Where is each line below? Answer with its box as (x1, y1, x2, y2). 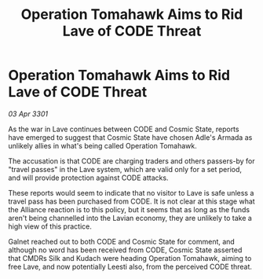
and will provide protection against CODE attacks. (8, 173, 169, 182)
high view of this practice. (8, 222, 92, 231)
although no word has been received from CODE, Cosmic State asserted (8, 245, 243, 255)
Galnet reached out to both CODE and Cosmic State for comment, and (8, 237, 236, 246)
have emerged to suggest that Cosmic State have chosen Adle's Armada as (8, 132, 253, 142)
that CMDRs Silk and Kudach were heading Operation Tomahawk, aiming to (8, 253, 252, 262)
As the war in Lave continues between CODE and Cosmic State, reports (8, 124, 239, 134)
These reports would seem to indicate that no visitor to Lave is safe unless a (8, 188, 254, 197)
